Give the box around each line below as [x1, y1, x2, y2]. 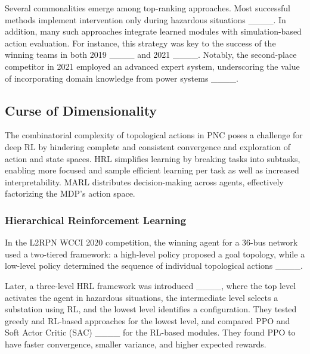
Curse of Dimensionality [5, 101, 157, 119]
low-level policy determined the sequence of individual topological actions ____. [5, 259, 303, 272]
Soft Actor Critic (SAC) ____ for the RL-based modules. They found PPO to [5, 326, 296, 339]
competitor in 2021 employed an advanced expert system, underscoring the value [5, 60, 300, 72]
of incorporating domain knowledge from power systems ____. [5, 72, 238, 84]
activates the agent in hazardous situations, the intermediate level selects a [5, 291, 278, 303]
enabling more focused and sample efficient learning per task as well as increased [5, 164, 299, 176]
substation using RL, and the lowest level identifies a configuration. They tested [5, 303, 297, 315]
